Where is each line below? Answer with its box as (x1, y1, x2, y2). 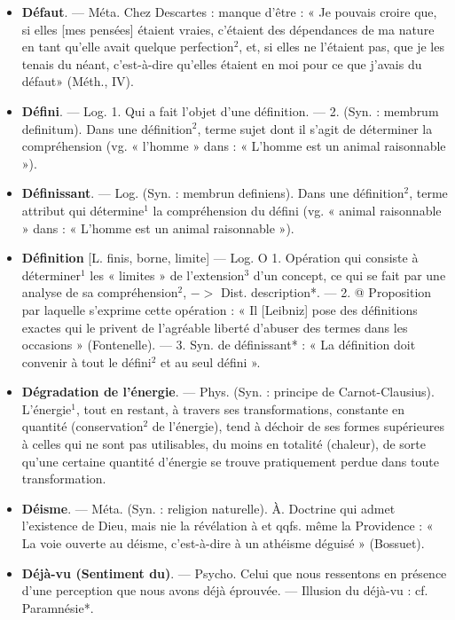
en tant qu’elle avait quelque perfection (21, 37, 234, 56)
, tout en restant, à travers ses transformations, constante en (75, 399, 405, 418)
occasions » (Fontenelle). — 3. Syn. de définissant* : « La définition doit (21, 335, 416, 354)
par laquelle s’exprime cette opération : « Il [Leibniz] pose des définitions (21, 300, 418, 318)
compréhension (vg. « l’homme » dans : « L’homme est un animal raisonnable (21, 137, 446, 155)
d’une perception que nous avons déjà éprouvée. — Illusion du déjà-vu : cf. (21, 581, 428, 600)
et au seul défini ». (161, 352, 261, 371)
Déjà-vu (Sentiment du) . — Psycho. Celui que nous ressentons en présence (21, 563, 447, 582)
